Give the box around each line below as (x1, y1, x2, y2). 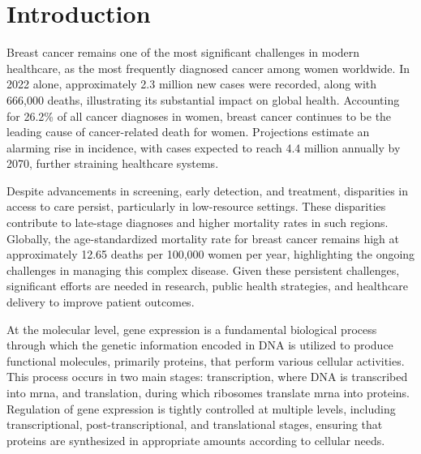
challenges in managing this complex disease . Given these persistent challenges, (6, 261, 400, 278)
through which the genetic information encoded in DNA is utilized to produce (6, 336, 393, 353)
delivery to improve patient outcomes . (6, 293, 195, 311)
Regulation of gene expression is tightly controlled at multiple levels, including (6, 400, 396, 417)
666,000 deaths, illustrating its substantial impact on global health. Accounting (6, 91, 400, 108)
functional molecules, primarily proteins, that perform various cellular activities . (6, 352, 405, 369)
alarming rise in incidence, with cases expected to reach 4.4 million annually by (6, 139, 401, 156)
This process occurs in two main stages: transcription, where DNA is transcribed (6, 368, 408, 385)
